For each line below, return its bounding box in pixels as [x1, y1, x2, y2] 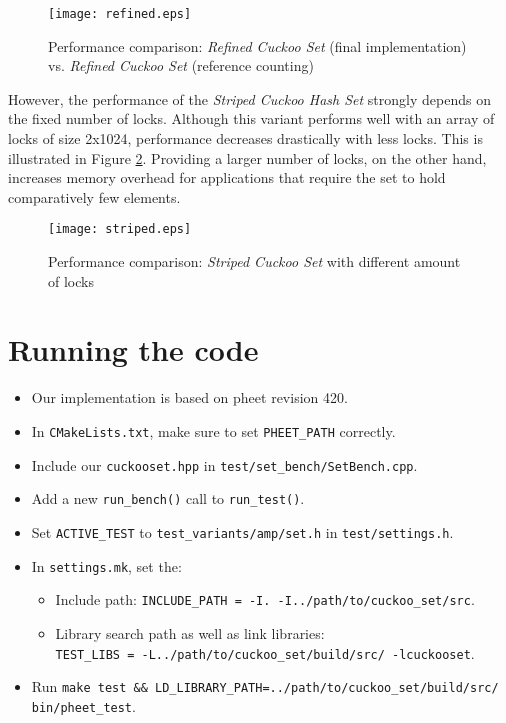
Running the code [8, 329, 259, 370]
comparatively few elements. [8, 186, 181, 207]
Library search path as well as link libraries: [55, 622, 325, 643]
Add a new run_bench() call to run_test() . [31, 488, 305, 509]
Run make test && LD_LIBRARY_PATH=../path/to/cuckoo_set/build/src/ [31, 676, 499, 697]
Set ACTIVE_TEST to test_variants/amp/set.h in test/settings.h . [31, 521, 454, 542]
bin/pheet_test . [31, 695, 136, 716]
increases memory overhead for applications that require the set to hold [8, 167, 446, 188]
